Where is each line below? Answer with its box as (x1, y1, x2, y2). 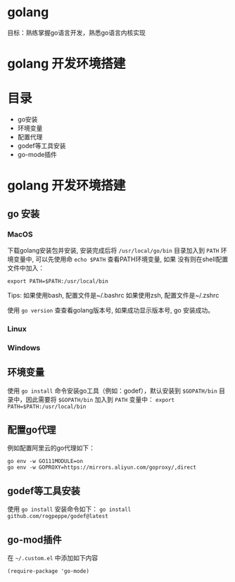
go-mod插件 (7, 533, 62, 545)
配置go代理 (7, 424, 56, 436)
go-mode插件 (17, 151, 58, 159)
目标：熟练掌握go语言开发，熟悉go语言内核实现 (7, 28, 146, 37)
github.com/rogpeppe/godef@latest (7, 513, 109, 520)
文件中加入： (7, 263, 44, 272)
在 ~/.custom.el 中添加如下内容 (7, 554, 99, 562)
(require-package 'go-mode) (7, 568, 90, 575)
